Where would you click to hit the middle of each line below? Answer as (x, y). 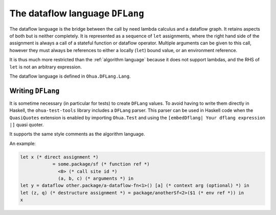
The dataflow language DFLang (77, 13)
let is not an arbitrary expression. (45, 67)
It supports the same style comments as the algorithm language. (77, 134)
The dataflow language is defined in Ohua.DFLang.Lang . (70, 76)
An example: (22, 144)
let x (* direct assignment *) (60, 157)
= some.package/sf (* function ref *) (101, 164)
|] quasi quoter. (27, 125)
